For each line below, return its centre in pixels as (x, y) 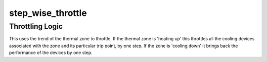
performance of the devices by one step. (51, 53)
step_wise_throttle (48, 13)
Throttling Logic (36, 26)
